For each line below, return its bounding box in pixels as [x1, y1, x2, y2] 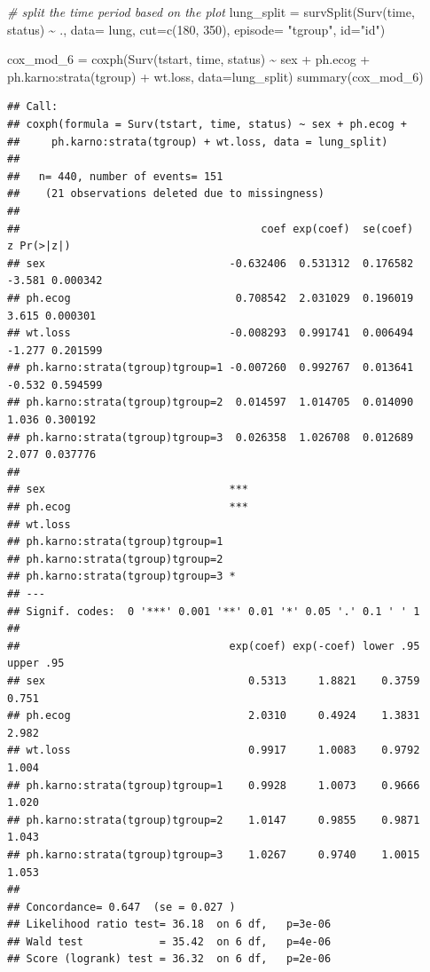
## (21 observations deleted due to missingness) [7, 187, 324, 201]
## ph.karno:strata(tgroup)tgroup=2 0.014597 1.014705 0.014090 [7, 396, 414, 409]
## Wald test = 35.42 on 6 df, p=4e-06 [7, 935, 332, 948]
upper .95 [7, 657, 65, 670]
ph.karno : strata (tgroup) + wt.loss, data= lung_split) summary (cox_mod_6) [7, 67, 424, 85]
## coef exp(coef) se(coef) [7, 222, 414, 235]
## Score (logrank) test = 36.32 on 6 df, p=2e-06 [7, 952, 332, 966]
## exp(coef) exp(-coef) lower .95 [7, 639, 420, 652]
